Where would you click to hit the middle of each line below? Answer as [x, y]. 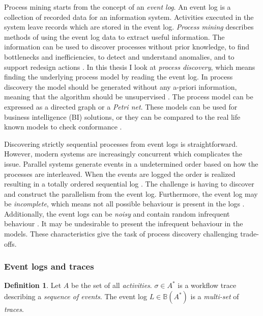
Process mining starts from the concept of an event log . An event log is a [118, 7]
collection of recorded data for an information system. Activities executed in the [129, 17]
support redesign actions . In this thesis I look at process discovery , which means [130, 67]
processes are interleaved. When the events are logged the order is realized [120, 174]
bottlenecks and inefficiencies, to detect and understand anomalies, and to [119, 56]
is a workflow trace [207, 285]
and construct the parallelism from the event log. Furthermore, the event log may [131, 193]
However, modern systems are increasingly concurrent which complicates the [123, 154]
